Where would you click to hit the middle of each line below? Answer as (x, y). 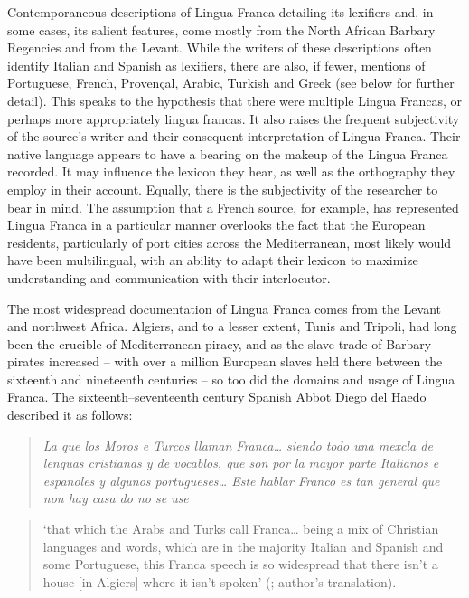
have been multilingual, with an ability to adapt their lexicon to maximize (213, 260)
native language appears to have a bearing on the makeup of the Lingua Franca (228, 153)
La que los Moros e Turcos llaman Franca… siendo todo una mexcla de (238, 445)
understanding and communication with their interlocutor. (169, 277)
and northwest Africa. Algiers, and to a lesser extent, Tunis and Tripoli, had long (232, 326)
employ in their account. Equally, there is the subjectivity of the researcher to (223, 189)
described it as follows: (70, 415)
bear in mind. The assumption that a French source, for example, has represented (233, 207)
